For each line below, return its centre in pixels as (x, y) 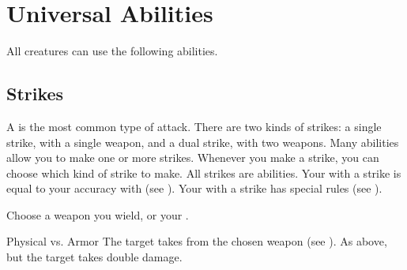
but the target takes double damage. (94, 257)
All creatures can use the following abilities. (112, 51)
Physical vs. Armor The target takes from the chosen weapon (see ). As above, (197, 241)
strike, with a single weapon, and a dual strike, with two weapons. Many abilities (203, 142)
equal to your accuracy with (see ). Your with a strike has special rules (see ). (194, 188)
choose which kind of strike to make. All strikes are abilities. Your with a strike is (204, 172)
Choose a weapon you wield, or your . (98, 214)
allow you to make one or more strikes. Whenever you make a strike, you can (193, 157)
